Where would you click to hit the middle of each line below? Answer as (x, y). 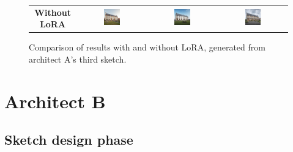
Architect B (55, 101)
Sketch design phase (69, 140)
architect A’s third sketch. (78, 59)
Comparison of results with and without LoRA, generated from (147, 47)
